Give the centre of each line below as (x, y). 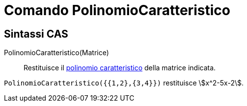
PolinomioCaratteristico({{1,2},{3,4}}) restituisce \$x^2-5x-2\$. (124, 83)
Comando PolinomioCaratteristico (117, 10)
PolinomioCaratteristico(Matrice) (56, 53)
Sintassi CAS (36, 34)
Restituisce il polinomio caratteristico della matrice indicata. (120, 68)
